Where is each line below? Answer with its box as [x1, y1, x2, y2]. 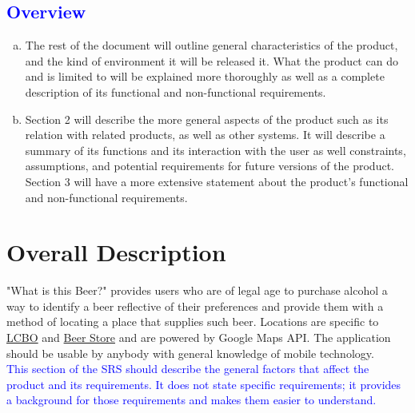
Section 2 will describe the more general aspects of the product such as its [25, 110, 389, 127]
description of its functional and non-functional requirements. [25, 83, 326, 100]
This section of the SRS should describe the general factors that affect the [6, 360, 369, 377]
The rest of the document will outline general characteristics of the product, [25, 37, 398, 54]
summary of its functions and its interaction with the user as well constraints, [25, 141, 406, 158]
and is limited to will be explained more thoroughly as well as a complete [25, 68, 385, 85]
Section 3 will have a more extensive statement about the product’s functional [25, 173, 409, 189]
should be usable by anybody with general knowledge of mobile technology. [6, 344, 374, 361]
